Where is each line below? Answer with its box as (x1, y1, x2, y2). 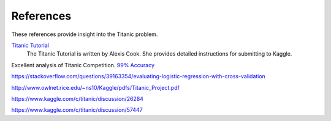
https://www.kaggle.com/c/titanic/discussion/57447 (11, 106, 143, 114)
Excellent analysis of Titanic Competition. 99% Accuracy (11, 61, 155, 68)
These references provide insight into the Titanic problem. (11, 31, 158, 38)
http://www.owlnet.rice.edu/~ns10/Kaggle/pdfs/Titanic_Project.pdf (11, 84, 180, 91)
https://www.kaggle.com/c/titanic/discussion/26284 (11, 95, 144, 102)
